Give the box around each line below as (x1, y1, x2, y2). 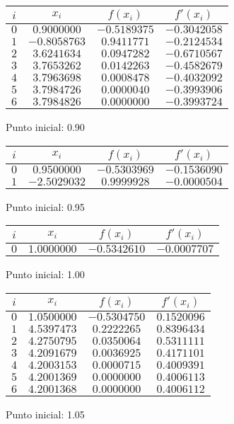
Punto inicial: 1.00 (6, 267, 85, 282)
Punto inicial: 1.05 (6, 406, 85, 421)
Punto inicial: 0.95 (6, 199, 85, 214)
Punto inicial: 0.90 (6, 120, 85, 134)
